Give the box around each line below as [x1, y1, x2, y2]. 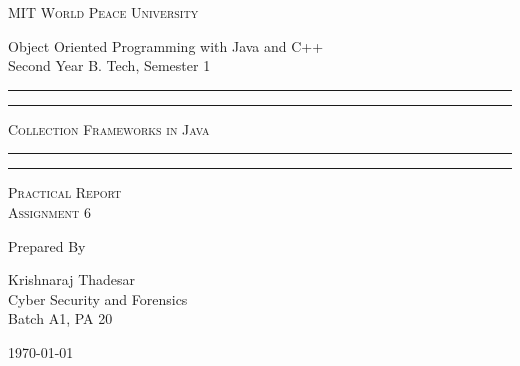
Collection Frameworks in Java [8, 118, 210, 139]
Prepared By [8, 235, 86, 256]
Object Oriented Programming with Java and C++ [8, 35, 324, 56]
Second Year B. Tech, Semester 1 [8, 55, 211, 76]
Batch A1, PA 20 [8, 308, 113, 329]
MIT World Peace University [8, 2, 199, 22]
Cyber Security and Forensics [8, 288, 188, 309]
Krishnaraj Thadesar [8, 269, 136, 290]
